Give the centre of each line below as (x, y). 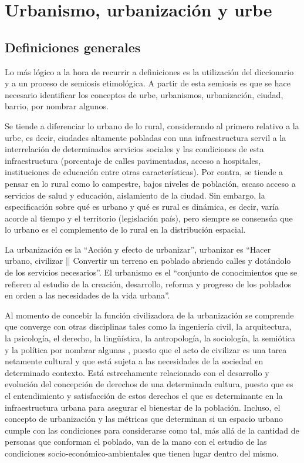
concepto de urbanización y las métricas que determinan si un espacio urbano (144, 419)
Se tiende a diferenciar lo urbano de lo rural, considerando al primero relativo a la (152, 125)
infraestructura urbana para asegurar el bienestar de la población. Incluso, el (143, 407)
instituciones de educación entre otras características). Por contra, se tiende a (144, 172)
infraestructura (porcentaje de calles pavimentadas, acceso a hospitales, (133, 160)
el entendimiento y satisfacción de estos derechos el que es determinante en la (144, 396)
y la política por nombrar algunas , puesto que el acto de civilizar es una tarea (146, 349)
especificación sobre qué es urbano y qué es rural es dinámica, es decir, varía (142, 207)
